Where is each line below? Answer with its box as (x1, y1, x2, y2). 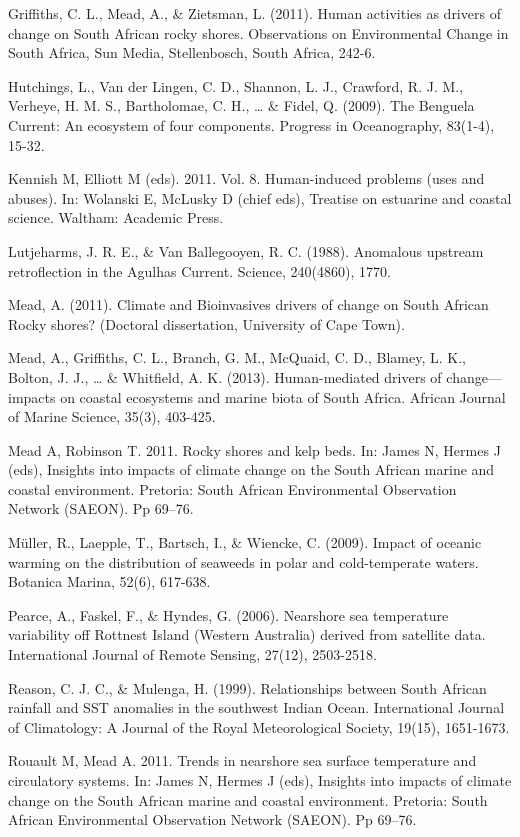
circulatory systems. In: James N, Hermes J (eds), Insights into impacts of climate (8, 770, 512, 790)
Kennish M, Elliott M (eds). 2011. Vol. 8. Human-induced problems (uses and (8, 168, 485, 189)
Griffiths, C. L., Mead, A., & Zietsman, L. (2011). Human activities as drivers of (8, 3, 501, 23)
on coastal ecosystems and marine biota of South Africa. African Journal (60, 386, 506, 407)
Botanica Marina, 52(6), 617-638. (8, 571, 211, 592)
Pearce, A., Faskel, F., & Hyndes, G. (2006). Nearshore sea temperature (8, 604, 449, 625)
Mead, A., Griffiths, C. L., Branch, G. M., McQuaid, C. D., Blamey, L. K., (8, 347, 466, 368)
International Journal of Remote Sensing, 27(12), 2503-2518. (8, 644, 377, 665)
